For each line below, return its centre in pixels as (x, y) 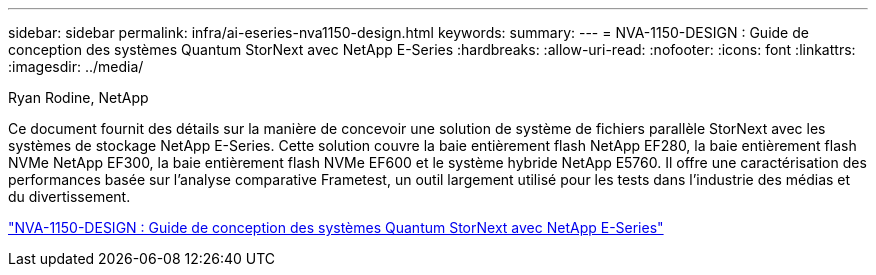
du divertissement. (69, 196)
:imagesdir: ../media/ (76, 66)
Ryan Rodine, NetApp (78, 97)
